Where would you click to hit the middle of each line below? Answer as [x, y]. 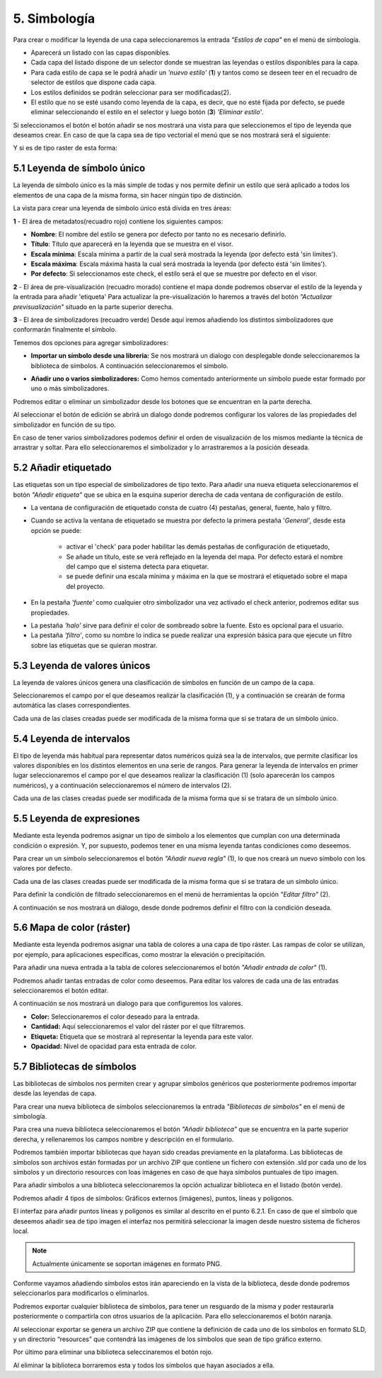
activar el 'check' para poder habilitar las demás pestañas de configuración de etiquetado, [198, 547]
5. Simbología [54, 18]
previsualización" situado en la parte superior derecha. [93, 307]
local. [21, 1231]
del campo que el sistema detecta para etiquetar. [138, 566]
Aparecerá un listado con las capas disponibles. [101, 52]
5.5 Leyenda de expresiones [77, 819]
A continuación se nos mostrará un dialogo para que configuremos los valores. [128, 1004]
